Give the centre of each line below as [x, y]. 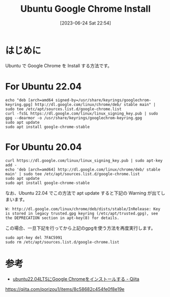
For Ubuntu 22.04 [44, 86]
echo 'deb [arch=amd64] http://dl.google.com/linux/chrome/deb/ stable [83, 169]
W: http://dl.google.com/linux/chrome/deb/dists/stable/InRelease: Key [83, 209]
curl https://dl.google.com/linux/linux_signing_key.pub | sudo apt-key [84, 160]
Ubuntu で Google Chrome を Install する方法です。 [59, 65]
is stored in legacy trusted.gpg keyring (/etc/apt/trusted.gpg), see [82, 213]
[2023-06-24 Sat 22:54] [86, 23]
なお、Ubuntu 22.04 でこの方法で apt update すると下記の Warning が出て [83, 193]
